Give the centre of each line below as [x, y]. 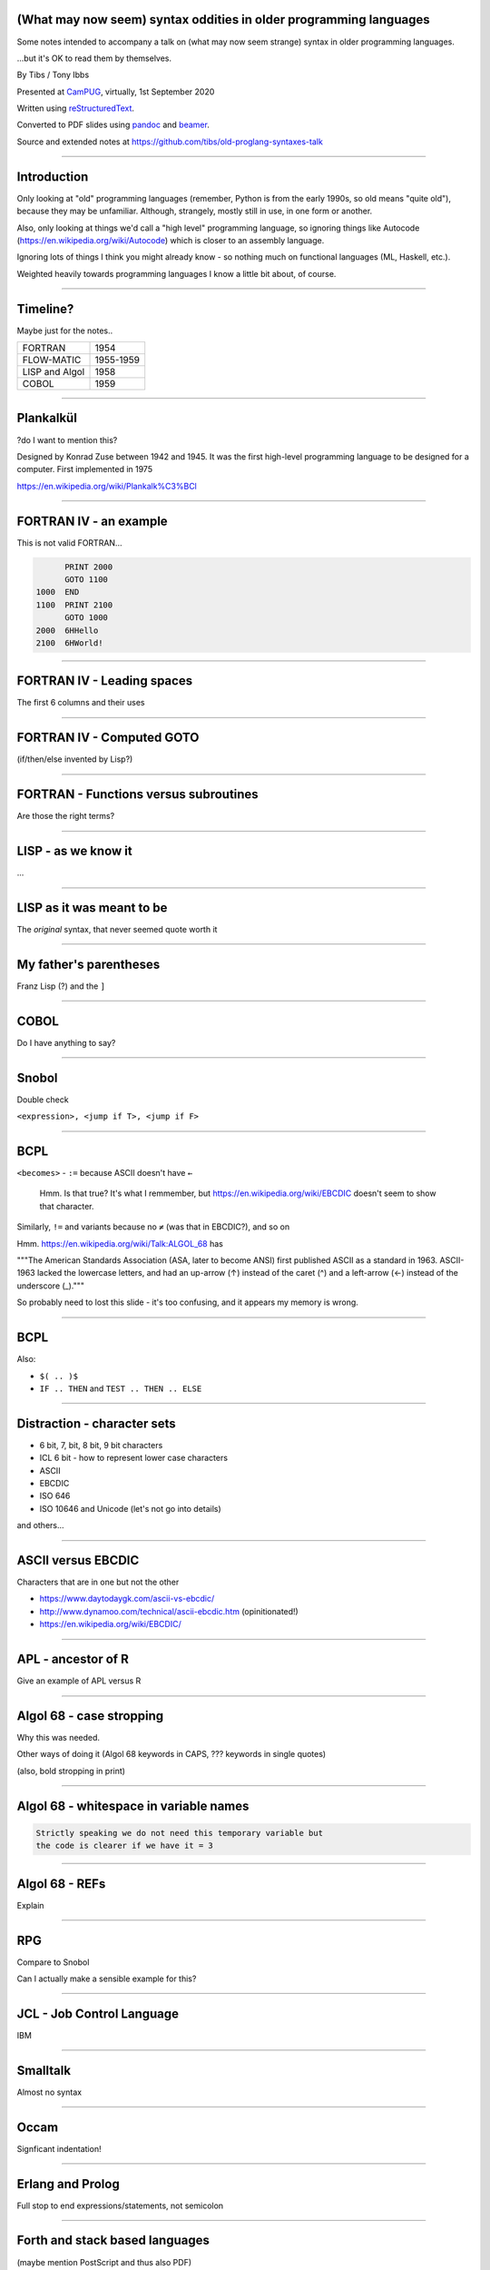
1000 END [58, 592]
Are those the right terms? [66, 816]
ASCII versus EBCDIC [78, 1560]
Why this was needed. [58, 1738]
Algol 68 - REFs [61, 1884]
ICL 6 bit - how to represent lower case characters [134, 1458]
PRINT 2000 [89, 567]
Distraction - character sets [96, 1423]
